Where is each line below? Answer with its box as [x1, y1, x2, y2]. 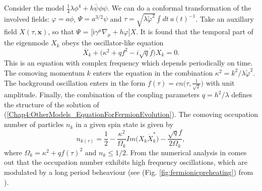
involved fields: [4, 13, 49, 24]
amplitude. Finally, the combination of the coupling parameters [4, 89, 200, 100]
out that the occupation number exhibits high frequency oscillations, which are [4, 157, 247, 167]
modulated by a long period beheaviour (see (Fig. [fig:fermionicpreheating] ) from [4, 167, 253, 177]
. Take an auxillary [195, 13, 254, 24]
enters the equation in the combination [93, 67, 213, 78]
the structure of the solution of [4, 99, 99, 109]
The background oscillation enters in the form [4, 77, 146, 88]
